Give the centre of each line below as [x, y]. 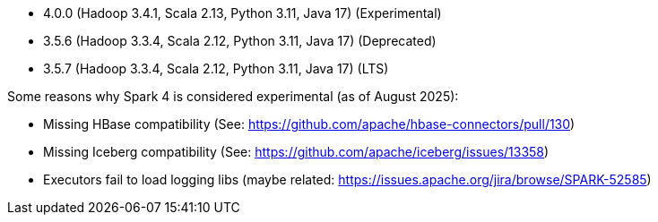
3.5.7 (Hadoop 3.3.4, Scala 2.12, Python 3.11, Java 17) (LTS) [216, 68]
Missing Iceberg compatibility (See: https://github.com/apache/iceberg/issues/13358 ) [296, 152]
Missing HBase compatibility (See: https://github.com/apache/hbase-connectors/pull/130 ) [309, 124]
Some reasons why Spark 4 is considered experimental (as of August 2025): [233, 96]
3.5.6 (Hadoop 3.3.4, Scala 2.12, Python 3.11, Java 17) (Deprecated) [240, 41]
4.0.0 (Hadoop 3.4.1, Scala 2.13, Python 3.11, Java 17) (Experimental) [242, 13]
